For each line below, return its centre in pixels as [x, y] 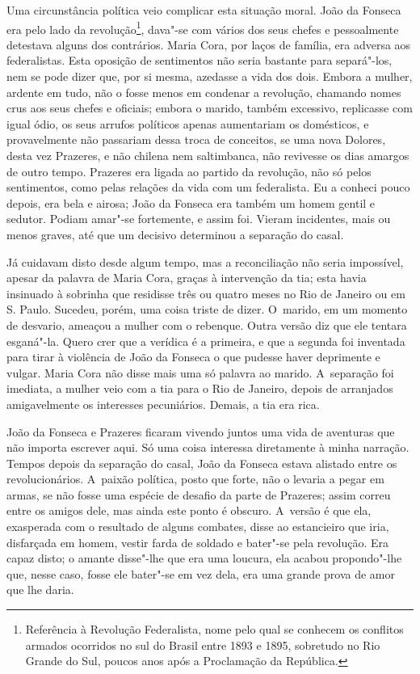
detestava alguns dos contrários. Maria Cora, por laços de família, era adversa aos [209, 44]
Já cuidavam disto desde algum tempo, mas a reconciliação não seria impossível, [205, 261]
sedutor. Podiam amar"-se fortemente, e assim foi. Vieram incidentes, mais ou [199, 219]
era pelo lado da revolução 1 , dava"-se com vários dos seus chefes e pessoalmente [203, 27]
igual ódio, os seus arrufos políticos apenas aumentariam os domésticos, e [188, 123]
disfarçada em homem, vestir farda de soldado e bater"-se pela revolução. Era [198, 542]
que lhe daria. [40, 590]
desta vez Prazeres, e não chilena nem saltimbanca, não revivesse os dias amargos [208, 155]
